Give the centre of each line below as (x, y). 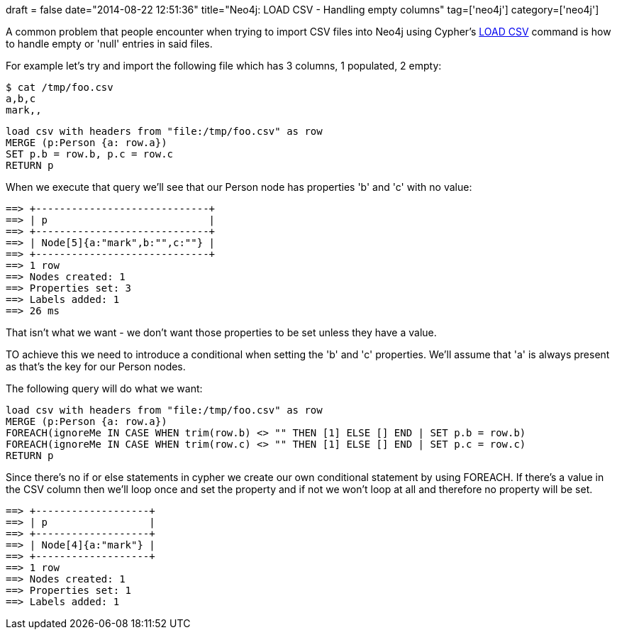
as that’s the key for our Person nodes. (96, 366)
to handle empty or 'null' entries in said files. (109, 44)
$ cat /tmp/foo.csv (60, 87)
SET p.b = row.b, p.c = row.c (90, 154)
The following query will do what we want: (104, 388)
